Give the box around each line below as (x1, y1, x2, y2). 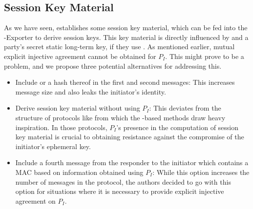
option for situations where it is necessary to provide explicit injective (15, 186, 224, 196)
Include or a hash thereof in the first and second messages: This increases (15, 77, 235, 87)
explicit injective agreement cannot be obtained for (4, 51, 156, 61)
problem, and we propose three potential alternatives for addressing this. (4, 60, 222, 71)
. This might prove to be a (165, 51, 244, 61)
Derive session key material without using (15, 103, 140, 113)
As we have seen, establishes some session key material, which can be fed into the (4, 22, 248, 33)
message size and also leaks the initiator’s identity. (15, 86, 166, 96)
